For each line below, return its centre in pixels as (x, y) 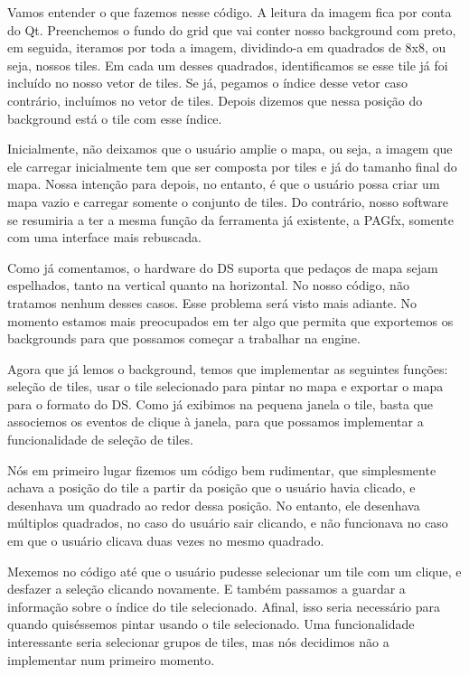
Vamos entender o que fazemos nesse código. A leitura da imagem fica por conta (230, 12)
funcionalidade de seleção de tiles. (100, 440)
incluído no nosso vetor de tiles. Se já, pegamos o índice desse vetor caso (208, 83)
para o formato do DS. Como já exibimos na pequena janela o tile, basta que (220, 403)
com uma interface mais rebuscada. (104, 237)
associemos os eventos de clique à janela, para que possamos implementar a (216, 422)
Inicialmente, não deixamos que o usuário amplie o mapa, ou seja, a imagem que (230, 149)
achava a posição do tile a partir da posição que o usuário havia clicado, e (211, 487)
